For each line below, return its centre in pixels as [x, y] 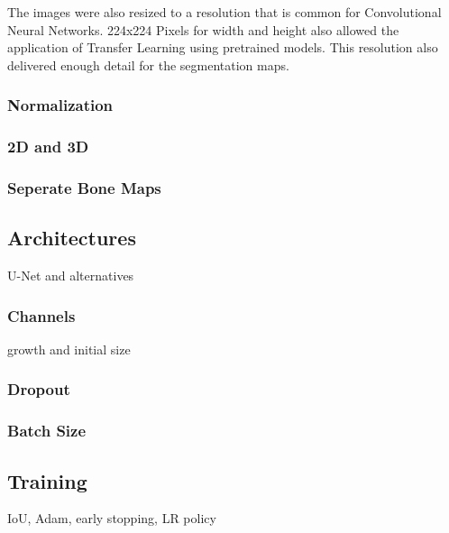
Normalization [60, 105]
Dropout [39, 389]
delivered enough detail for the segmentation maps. [148, 64]
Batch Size [47, 431]
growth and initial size [69, 349]
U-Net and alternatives [71, 276]
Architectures [72, 238]
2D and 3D [48, 147]
